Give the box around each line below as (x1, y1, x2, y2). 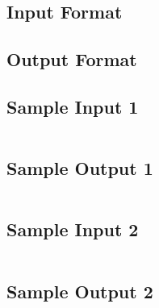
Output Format (6, 47, 137, 72)
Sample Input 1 (6, 94, 139, 119)
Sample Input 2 (6, 217, 139, 242)
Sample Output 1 (6, 156, 153, 181)
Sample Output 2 (6, 278, 153, 303)
